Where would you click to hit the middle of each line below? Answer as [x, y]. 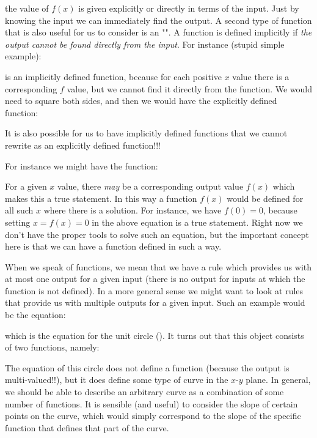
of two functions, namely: [52, 347]
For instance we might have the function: [82, 165]
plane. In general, [278, 380]
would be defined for [265, 198]
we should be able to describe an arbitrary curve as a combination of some [144, 392]
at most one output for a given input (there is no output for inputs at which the [155, 279]
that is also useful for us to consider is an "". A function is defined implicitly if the [158, 32]
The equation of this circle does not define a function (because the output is [147, 367]
